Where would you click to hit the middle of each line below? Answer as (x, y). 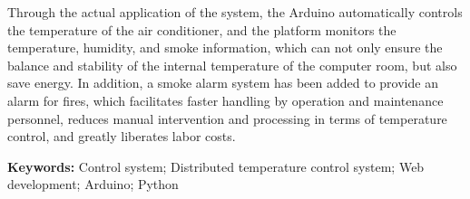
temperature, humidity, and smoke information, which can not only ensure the (225, 47)
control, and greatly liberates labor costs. (122, 136)
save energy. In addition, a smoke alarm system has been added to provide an (223, 83)
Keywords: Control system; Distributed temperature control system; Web (216, 166)
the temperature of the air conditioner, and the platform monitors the (202, 29)
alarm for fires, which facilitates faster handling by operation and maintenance (225, 100)
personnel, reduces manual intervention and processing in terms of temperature (227, 118)
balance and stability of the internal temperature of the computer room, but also (232, 65)
